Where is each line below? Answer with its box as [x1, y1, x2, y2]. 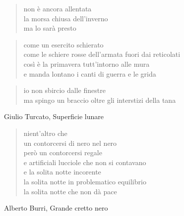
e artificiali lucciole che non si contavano [23, 157, 146, 167]
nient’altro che [23, 128, 67, 138]
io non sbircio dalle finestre [23, 85, 106, 95]
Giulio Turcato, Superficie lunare [4, 111, 104, 122]
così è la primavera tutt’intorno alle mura [23, 58, 150, 69]
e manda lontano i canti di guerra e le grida [23, 68, 156, 79]
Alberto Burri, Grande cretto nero [4, 203, 108, 213]
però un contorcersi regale [23, 147, 102, 158]
